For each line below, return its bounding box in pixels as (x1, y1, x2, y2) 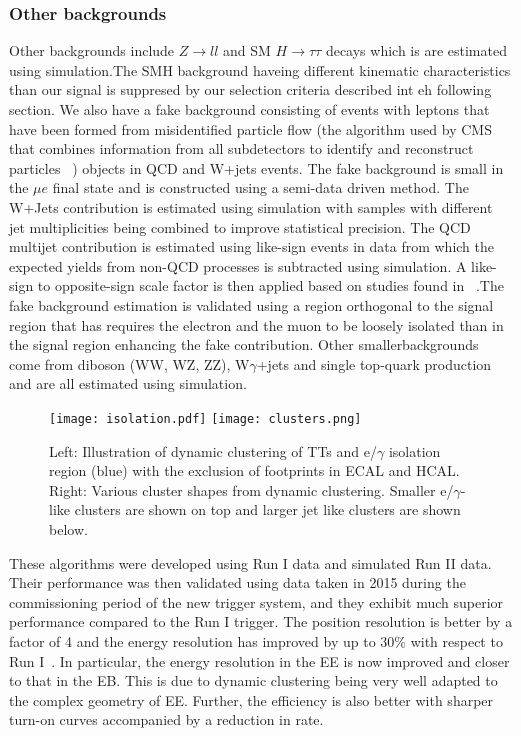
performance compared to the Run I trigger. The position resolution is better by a (9, 611, 513, 632)
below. (49, 518, 88, 539)
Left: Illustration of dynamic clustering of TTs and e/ (49, 440, 377, 461)
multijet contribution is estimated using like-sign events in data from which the (9, 236, 495, 257)
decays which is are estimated (325, 40, 507, 61)
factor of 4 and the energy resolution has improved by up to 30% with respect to (9, 630, 503, 651)
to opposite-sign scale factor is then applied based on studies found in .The (37, 275, 504, 296)
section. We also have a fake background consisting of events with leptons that (9, 99, 490, 119)
